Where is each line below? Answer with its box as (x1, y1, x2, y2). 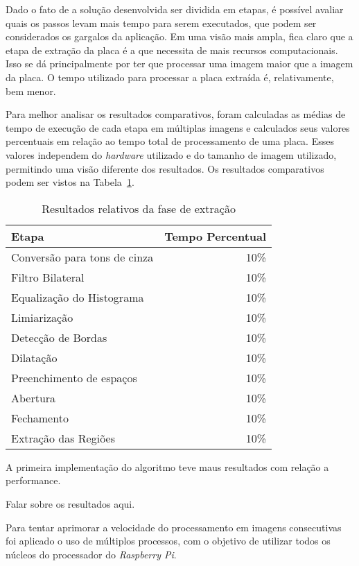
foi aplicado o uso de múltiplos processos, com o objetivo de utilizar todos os (6, 533, 331, 548)
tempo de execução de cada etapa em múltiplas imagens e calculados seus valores (6, 120, 350, 135)
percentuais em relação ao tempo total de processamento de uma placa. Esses (6, 134, 334, 148)
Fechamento (11, 409, 69, 426)
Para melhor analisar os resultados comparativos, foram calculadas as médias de (6, 107, 346, 121)
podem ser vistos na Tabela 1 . (6, 175, 134, 189)
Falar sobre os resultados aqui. (6, 496, 135, 511)
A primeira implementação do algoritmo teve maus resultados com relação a (6, 459, 329, 474)
